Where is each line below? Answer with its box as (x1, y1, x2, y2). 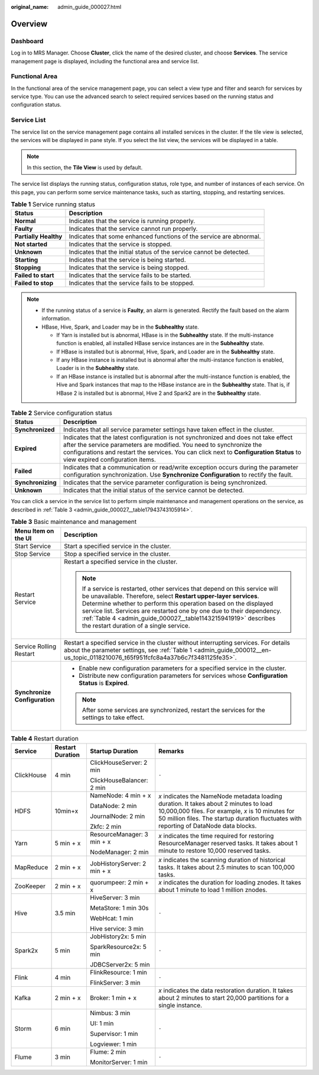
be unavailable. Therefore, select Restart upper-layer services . (82, 592, 259, 600)
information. (41, 315, 71, 322)
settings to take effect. (82, 713, 145, 722)
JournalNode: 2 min (90, 812, 145, 820)
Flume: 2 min (90, 1048, 126, 1056)
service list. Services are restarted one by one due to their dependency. (82, 607, 282, 615)
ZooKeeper (14, 882, 45, 890)
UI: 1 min (90, 1019, 114, 1027)
